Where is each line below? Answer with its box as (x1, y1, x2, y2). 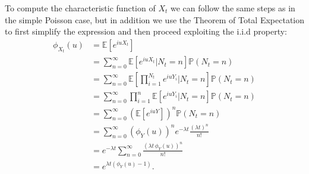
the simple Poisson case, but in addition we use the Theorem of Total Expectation (5, 13, 305, 26)
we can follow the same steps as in (170, 2, 295, 14)
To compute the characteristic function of (5, 2, 156, 14)
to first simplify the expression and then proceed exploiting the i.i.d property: (5, 25, 288, 38)
